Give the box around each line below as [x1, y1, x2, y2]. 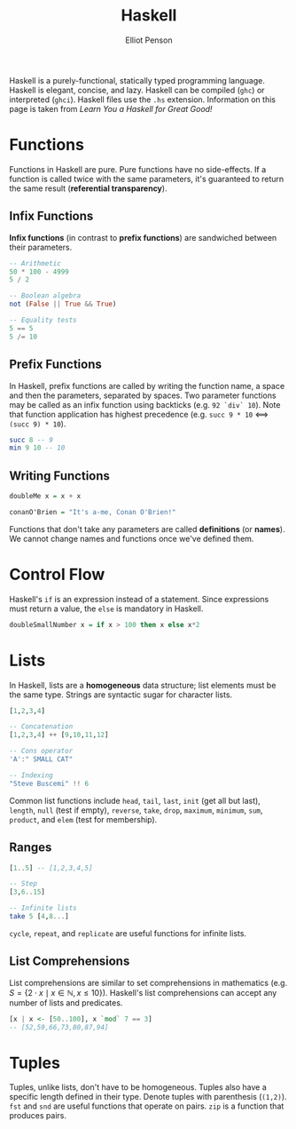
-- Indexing [9, 770, 53, 780]
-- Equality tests [9, 316, 77, 325]
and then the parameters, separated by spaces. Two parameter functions [9, 390, 277, 401]
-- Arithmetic [9, 258, 62, 267]
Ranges [9, 840, 52, 855]
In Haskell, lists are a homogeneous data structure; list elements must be [9, 680, 277, 690]
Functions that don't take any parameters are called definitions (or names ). [9, 523, 285, 534]
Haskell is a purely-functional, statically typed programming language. [9, 75, 266, 85]
